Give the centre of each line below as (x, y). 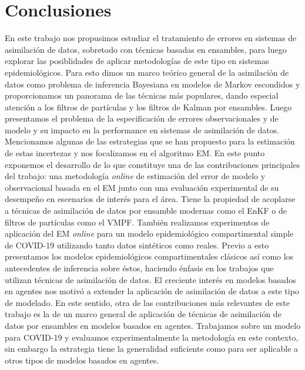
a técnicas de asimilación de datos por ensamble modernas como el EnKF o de (146, 211)
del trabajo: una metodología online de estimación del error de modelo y (135, 176)
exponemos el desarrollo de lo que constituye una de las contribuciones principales (152, 164)
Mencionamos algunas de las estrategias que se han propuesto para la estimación (150, 141)
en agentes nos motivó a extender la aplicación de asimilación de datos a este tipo (152, 291)
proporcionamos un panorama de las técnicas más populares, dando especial (142, 95)
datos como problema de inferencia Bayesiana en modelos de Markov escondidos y (152, 84)
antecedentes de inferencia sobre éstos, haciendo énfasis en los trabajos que (139, 268)
